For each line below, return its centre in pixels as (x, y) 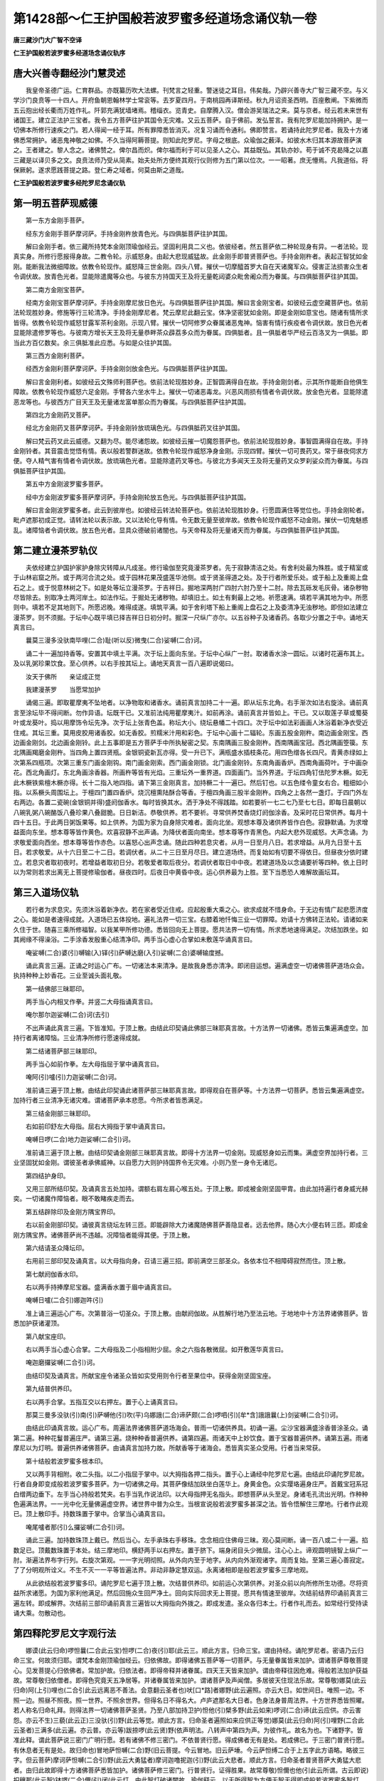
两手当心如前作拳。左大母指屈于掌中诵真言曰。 (94, 1064)
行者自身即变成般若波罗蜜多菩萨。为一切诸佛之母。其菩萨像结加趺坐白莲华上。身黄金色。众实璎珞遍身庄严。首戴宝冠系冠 (191, 1484)
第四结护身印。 (47, 1175)
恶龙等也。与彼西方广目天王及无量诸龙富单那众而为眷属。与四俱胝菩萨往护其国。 (132, 402)
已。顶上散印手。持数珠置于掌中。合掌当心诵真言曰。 (91, 1514)
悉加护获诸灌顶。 (38, 1323)
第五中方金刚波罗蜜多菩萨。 (66, 484)
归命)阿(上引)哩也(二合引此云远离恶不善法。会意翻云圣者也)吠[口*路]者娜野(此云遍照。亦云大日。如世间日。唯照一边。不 (189, 1690)
